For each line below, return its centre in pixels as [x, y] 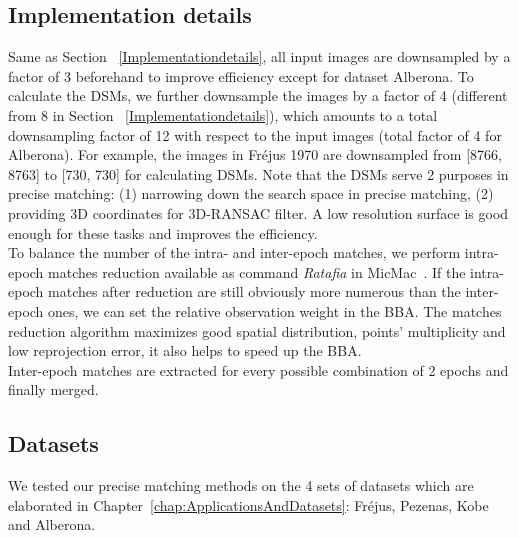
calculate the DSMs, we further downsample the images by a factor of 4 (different [258, 95]
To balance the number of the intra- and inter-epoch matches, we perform [234, 252]
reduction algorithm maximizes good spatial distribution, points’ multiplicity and [257, 330]
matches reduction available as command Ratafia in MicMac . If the [257, 271]
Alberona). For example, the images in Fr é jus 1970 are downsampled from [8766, [255, 154]
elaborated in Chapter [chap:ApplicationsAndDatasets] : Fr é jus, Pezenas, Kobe [248, 504]
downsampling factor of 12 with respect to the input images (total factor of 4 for [255, 134]
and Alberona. [52, 524]
